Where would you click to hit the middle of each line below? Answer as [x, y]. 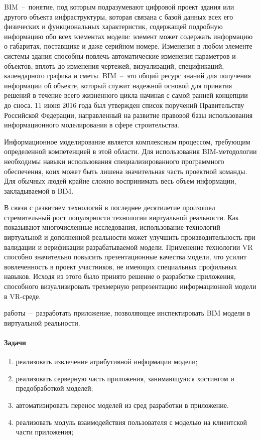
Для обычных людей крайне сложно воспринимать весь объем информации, [120, 181]
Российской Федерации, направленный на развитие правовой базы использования [128, 115]
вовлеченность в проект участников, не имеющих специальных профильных [120, 266]
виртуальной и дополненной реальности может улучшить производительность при [130, 237]
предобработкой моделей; [54, 388]
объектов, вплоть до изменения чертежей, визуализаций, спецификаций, [114, 65]
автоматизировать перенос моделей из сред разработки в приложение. [122, 405]
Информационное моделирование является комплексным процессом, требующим [127, 141]
